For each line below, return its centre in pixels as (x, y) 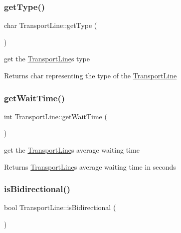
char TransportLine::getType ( (51, 25)
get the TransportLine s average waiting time (72, 150)
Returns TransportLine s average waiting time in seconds (90, 166)
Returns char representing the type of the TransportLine (90, 75)
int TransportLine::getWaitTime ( (56, 116)
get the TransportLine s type (47, 59)
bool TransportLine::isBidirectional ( (60, 207)
